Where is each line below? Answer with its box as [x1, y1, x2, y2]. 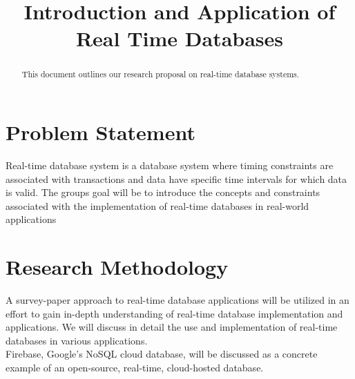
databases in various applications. [6, 333, 148, 347]
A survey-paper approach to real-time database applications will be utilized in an [6, 293, 349, 307]
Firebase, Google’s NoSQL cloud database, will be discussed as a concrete [6, 347, 318, 361]
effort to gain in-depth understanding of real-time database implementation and [6, 306, 343, 320]
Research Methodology [6, 253, 229, 281]
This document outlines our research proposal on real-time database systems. [21, 68, 300, 80]
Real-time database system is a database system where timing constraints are [6, 157, 334, 172]
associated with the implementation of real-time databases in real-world [6, 198, 309, 213]
